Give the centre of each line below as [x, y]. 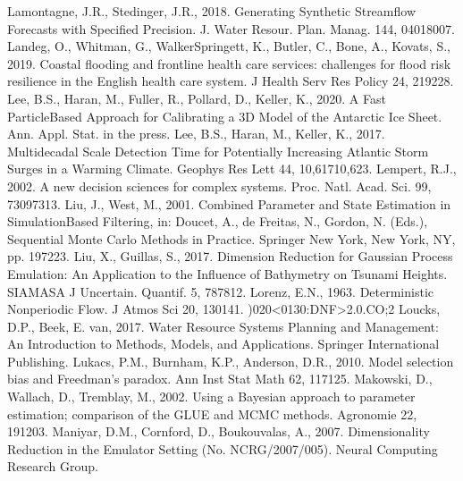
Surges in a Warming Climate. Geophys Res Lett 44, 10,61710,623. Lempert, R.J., [232, 169]
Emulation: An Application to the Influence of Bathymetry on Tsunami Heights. [227, 273]
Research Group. [53, 466]
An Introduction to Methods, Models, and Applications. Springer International [223, 344]
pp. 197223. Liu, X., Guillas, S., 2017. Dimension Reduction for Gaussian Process [230, 256]
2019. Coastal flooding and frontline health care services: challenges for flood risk [229, 63]
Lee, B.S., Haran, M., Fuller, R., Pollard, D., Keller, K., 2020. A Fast [197, 98]
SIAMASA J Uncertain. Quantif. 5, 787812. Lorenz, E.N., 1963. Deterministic [221, 291]
